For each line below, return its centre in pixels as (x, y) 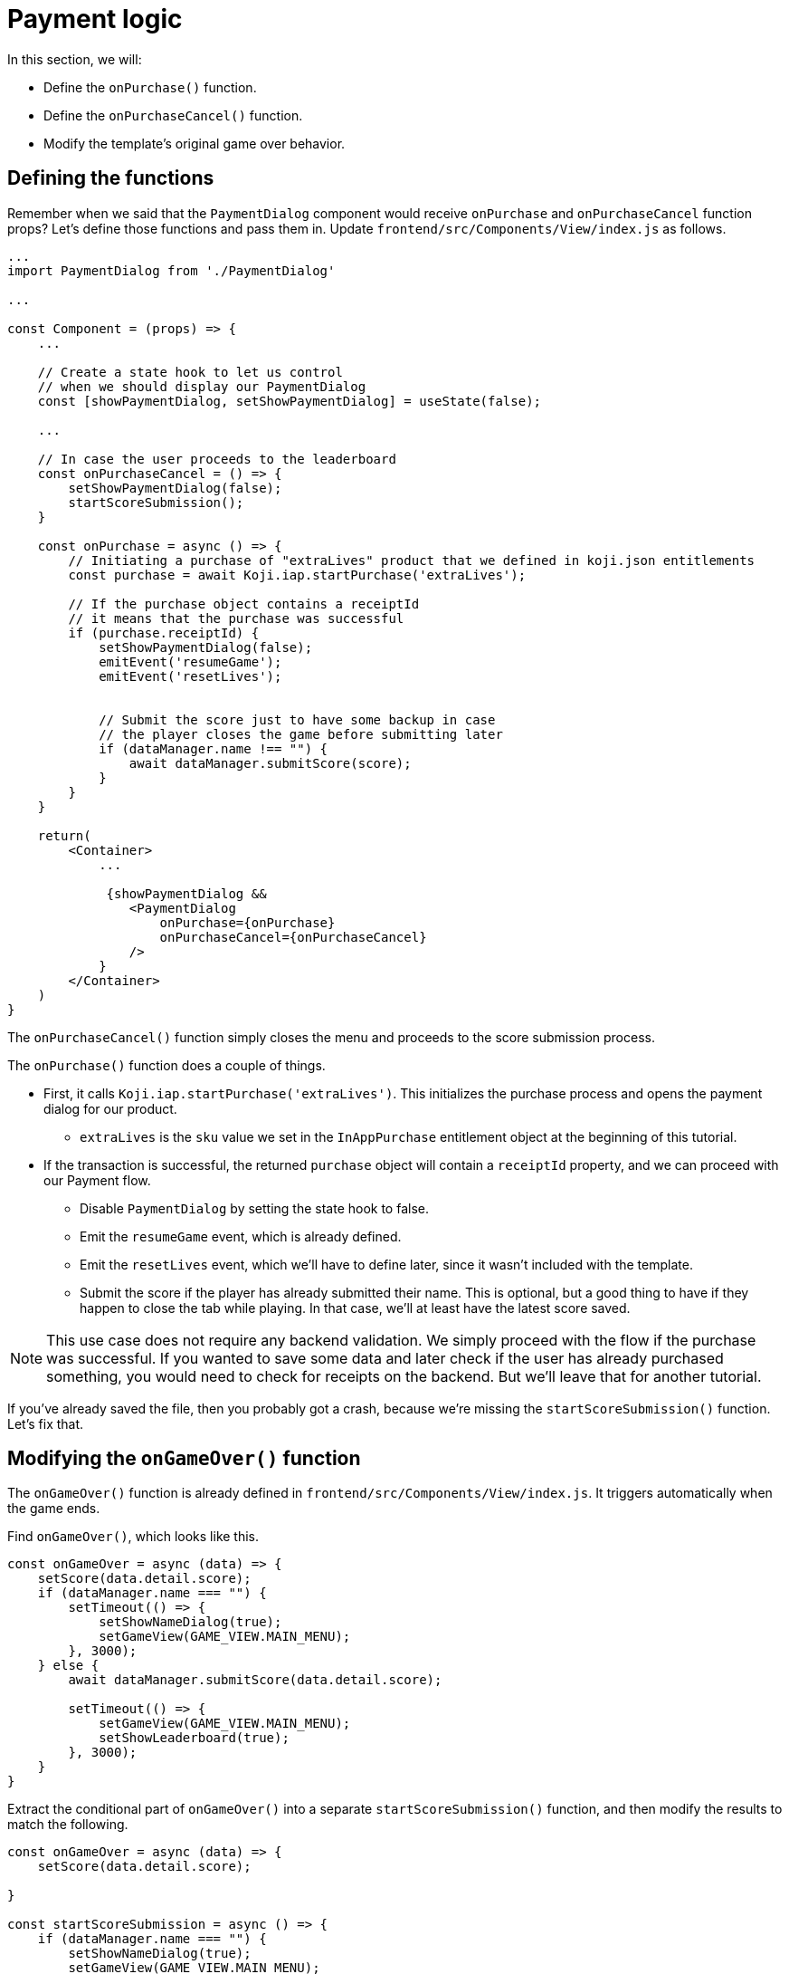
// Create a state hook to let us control (190, 372)
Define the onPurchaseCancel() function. (173, 115)
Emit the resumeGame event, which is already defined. (241, 1236)
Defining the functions (111, 178)
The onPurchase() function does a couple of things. (166, 1065)
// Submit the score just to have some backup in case (297, 719)
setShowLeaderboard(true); (194, 1738)
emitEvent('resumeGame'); (190, 661)
